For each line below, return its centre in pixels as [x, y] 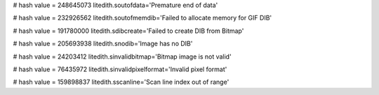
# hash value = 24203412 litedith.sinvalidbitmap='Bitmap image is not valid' [122, 57]
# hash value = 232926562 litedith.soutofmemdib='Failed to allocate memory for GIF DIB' [142, 18]
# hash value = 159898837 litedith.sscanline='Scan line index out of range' [121, 82]
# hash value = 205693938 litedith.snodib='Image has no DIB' [103, 44]
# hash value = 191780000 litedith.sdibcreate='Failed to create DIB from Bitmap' [128, 31]
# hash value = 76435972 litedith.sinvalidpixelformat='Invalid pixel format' [120, 69]
